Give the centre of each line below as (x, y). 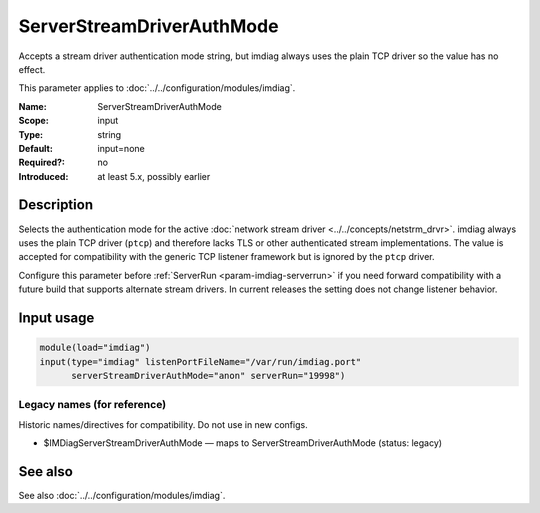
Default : (36, 148)
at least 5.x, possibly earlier (154, 176)
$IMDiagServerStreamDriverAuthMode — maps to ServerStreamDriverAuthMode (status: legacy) (243, 443)
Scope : (33, 121)
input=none (121, 148)
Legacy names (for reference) (92, 405)
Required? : (41, 162)
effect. (32, 69)
